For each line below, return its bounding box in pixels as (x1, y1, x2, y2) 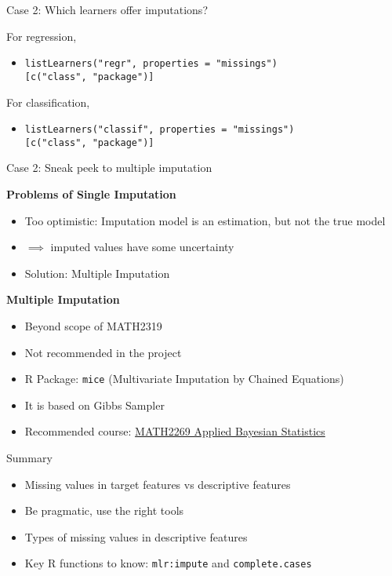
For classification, (6, 93, 90, 110)
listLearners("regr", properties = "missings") (24, 58, 278, 70)
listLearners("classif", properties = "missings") (24, 124, 295, 136)
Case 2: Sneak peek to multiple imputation (6, 159, 212, 176)
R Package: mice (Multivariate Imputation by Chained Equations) (24, 370, 344, 387)
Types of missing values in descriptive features (24, 528, 248, 545)
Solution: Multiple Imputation (24, 264, 170, 281)
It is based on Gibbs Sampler (24, 396, 165, 413)
